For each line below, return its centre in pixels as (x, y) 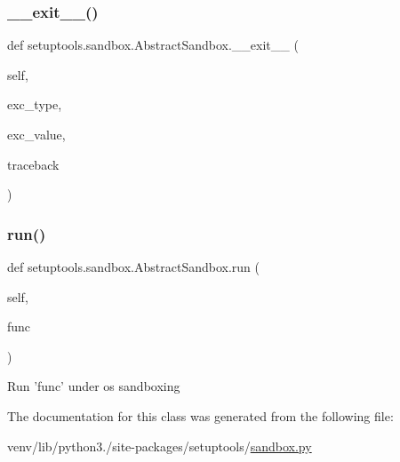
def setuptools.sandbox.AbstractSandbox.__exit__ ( (153, 45)
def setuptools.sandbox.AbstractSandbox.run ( (133, 267)
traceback (33, 164)
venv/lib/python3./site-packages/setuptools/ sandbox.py (160, 446)
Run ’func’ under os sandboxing (94, 386)
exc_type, (35, 104)
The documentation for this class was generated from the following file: (200, 415)
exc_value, (36, 134)
